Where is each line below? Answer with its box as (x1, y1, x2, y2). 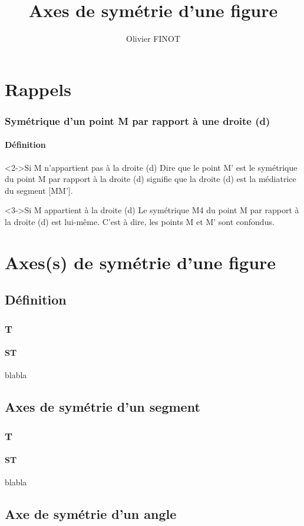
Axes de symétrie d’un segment (5, 398, 200, 416)
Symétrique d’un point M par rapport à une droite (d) (5, 113, 270, 128)
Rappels (5, 77, 71, 101)
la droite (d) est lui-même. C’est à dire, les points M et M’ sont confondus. (5, 215, 275, 227)
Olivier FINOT (125, 32, 181, 45)
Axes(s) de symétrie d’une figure (5, 250, 276, 274)
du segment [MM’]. (5, 184, 73, 196)
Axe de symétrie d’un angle (5, 505, 177, 523)
